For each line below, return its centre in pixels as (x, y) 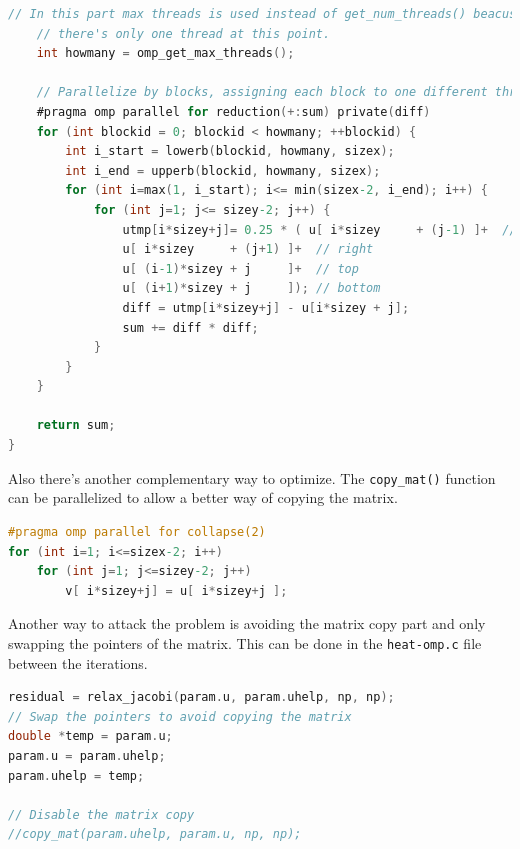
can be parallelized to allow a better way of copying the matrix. (203, 497)
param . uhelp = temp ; (76, 775)
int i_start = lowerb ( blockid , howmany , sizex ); (230, 151)
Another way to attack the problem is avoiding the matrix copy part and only (247, 623)
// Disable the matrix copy (101, 814)
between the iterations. (78, 662)
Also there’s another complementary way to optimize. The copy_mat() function (252, 477)
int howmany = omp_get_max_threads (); (165, 53)
